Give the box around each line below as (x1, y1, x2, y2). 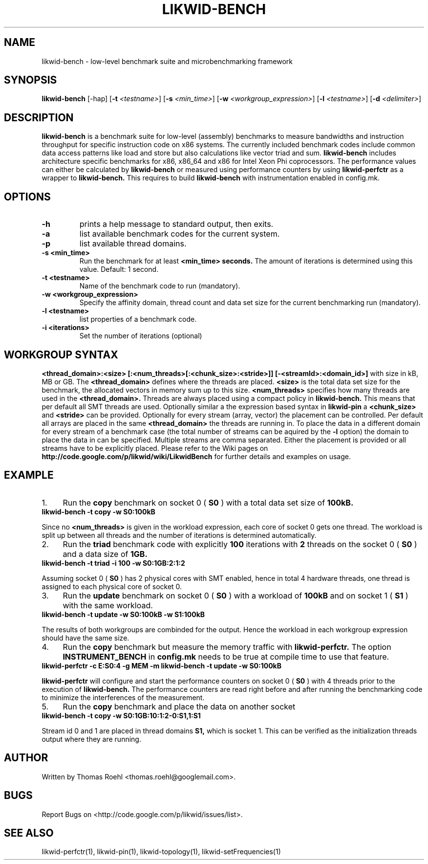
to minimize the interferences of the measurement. (42, 693, 205, 702)
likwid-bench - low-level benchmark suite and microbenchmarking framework (42, 57, 293, 66)
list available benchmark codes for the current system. (79, 229, 280, 239)
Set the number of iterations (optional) (79, 332, 202, 340)
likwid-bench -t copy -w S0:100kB (42, 507, 155, 516)
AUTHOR (4, 752, 48, 764)
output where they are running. (42, 734, 141, 743)
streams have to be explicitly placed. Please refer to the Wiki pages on (42, 443, 268, 452)
